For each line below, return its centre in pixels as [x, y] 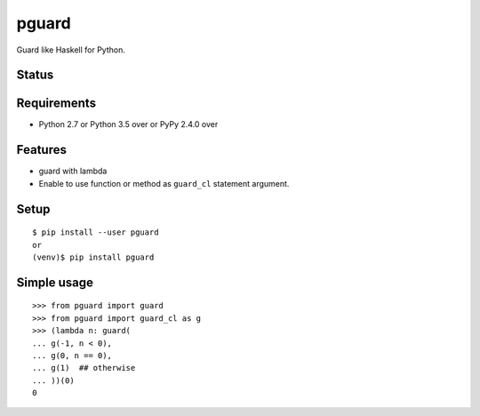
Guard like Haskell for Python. [71, 50]
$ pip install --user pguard [96, 232]
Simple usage [55, 282]
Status [35, 75]
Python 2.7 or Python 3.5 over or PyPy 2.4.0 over [128, 124]
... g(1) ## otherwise [84, 368]
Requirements [56, 104]
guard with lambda [73, 171]
